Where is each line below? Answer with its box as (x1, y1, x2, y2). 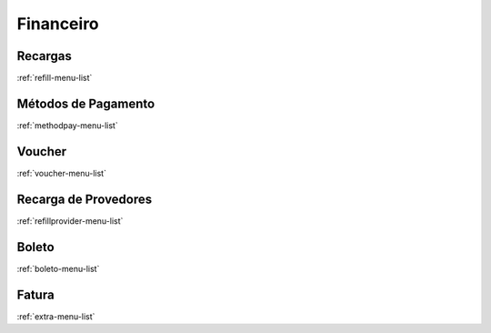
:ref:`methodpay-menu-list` (16, 119, 118, 131)
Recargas (16, 48, 73, 64)
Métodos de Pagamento (16, 96, 155, 111)
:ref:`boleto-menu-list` (16, 263, 100, 274)
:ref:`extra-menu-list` (16, 310, 95, 322)
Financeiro (16, 14, 99, 34)
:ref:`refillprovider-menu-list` (16, 215, 124, 227)
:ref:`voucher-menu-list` (16, 167, 106, 178)
